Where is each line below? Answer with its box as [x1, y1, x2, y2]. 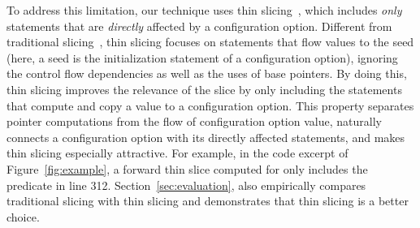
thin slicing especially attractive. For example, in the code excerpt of [6, 144, 349, 161]
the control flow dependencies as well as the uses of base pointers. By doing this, [6, 65, 407, 82]
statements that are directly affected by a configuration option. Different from [6, 17, 392, 34]
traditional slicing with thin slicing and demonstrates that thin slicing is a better [6, 192, 409, 209]
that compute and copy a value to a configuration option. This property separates [6, 97, 414, 114]
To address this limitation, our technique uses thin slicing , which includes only [6, 2, 402, 18]
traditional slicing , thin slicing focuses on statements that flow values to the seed [6, 33, 414, 50]
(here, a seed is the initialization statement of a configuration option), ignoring [6, 49, 398, 66]
